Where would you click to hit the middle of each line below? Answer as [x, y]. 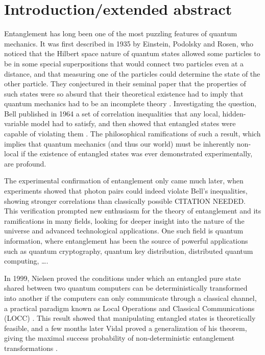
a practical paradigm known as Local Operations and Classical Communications [129, 308]
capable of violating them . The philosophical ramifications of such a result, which [132, 134]
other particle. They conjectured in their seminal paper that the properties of [125, 84]
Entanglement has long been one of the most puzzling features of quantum [121, 33]
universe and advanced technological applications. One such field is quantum [124, 231]
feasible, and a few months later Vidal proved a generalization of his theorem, [126, 328]
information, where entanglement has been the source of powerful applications [126, 241]
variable [16, 123]
